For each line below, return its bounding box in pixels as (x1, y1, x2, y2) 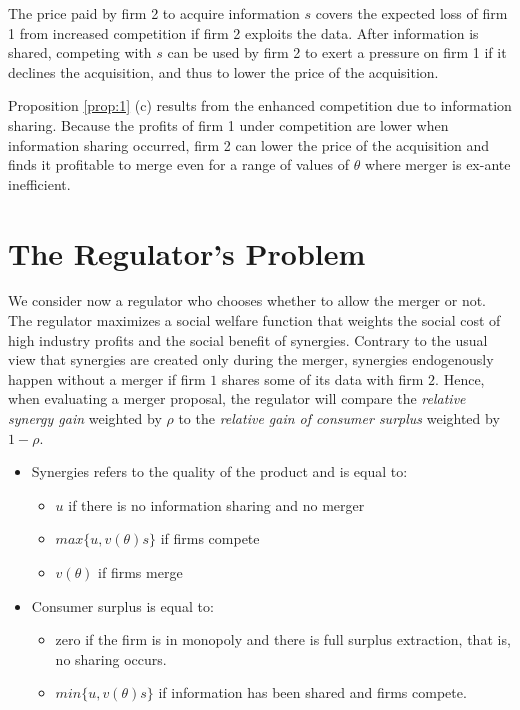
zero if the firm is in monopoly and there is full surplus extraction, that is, (55, 629, 511, 650)
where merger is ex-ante (364, 154, 511, 175)
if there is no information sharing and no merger (68, 494, 365, 515)
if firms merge (98, 562, 183, 582)
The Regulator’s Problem (8, 232, 366, 273)
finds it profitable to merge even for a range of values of (8, 154, 349, 175)
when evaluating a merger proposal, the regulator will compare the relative (8, 388, 466, 409)
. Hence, (435, 368, 485, 389)
